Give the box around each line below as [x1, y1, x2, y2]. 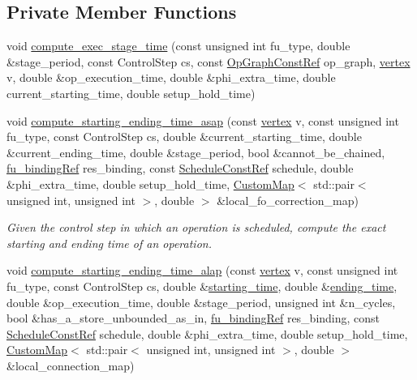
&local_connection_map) [6, 357, 135, 374]
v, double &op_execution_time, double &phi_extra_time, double [6, 69, 336, 86]
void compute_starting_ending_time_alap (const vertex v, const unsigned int [6, 262, 398, 279]
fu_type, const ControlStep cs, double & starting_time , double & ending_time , [6, 277, 398, 294]
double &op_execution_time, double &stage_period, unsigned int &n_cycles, [6, 293, 396, 310]
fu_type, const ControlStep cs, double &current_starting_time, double [6, 128, 362, 145]
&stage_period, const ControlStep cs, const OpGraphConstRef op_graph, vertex [6, 53, 411, 70]
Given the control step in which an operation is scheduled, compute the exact [6, 219, 386, 236]
